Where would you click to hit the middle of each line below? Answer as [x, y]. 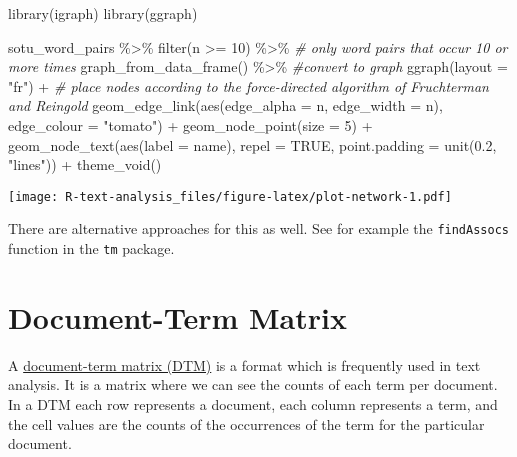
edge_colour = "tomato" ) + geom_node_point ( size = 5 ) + [190, 124]
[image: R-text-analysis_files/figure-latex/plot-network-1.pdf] [230, 196]
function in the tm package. [91, 248]
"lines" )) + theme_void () [85, 164]
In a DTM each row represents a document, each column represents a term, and [253, 404]
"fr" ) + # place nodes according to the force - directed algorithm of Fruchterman [248, 85]
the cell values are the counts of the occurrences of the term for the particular [246, 423]
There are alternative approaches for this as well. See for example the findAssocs [258, 228]
